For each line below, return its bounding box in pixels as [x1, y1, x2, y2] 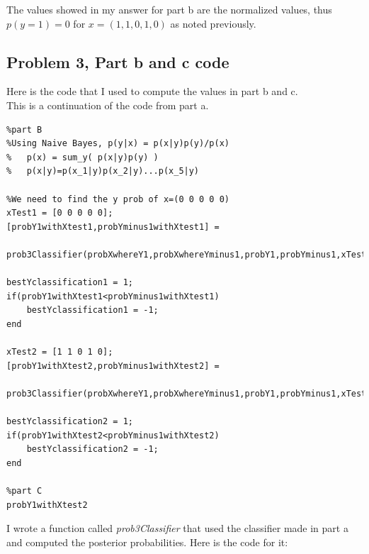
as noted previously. [170, 16, 256, 31]
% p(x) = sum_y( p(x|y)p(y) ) [6, 152, 159, 162]
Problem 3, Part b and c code [6, 50, 229, 72]
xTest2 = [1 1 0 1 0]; [6, 347, 113, 358]
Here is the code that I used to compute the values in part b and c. [6, 84, 298, 99]
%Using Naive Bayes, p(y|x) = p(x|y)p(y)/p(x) [6, 138, 229, 149]
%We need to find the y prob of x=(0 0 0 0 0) [6, 194, 229, 204]
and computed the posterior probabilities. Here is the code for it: [6, 534, 288, 549]
